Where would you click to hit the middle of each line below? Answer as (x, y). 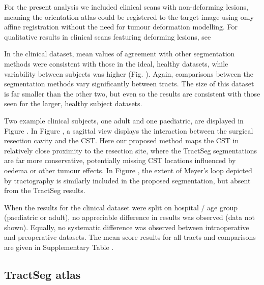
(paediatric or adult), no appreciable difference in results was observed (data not (129, 217)
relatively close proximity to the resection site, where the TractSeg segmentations (131, 150)
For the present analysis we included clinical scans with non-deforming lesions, (126, 7)
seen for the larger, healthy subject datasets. (73, 103)
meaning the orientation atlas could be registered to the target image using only (129, 17)
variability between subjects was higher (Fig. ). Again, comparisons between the (129, 73)
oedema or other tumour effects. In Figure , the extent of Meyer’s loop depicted (128, 170)
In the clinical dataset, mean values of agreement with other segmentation (120, 54)
